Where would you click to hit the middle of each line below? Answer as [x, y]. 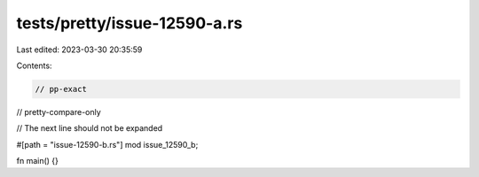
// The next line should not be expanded [90, 128]
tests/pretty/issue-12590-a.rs [130, 23]
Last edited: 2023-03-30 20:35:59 [79, 50]
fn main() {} [38, 161]
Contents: [34, 65]
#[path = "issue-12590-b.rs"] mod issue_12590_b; [107, 144]
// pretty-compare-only [59, 112]
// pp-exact [61, 89]
